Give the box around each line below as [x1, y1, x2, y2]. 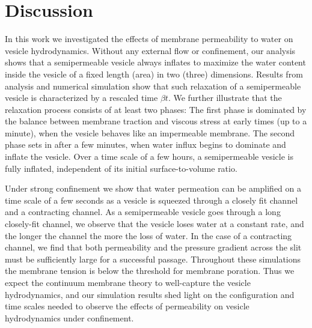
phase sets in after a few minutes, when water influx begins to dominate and [5, 138, 286, 151]
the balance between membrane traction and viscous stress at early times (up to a [5, 115, 307, 127]
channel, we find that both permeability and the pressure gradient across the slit [5, 241, 302, 254]
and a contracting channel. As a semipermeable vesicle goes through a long [5, 205, 281, 218]
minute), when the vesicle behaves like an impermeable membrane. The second [5, 126, 295, 139]
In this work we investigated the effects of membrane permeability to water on [5, 32, 293, 45]
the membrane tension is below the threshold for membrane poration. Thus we [5, 264, 295, 277]
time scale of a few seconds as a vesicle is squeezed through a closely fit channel [5, 193, 298, 206]
